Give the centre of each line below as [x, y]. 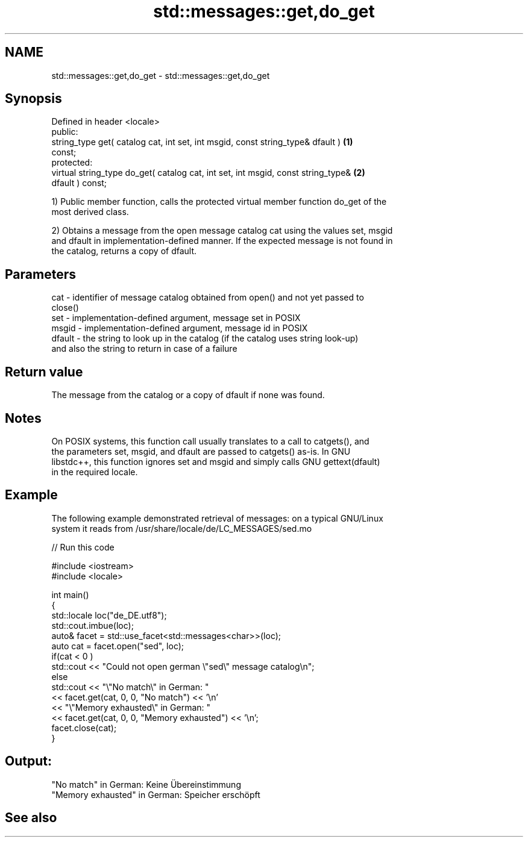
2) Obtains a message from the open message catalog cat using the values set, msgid [222, 231]
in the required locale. [95, 472]
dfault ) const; [79, 183]
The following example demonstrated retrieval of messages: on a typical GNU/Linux [217, 518]
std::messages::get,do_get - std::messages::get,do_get [161, 75]
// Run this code [83, 547]
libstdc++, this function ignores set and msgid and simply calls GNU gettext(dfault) [216, 461]
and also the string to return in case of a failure [144, 349]
